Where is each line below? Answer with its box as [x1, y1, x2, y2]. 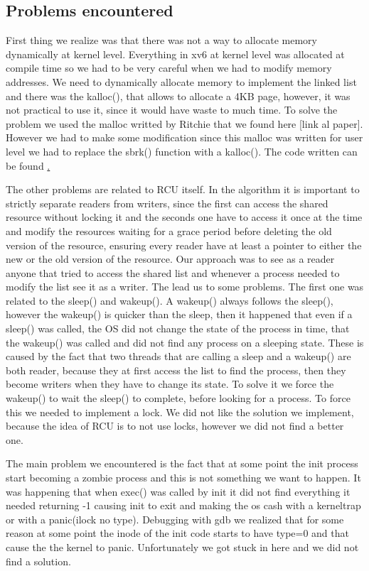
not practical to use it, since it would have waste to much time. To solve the [6, 102, 338, 117]
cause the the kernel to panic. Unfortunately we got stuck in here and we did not [6, 539, 359, 554]
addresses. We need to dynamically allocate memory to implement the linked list [6, 74, 357, 89]
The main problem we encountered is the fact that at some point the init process [6, 456, 358, 471]
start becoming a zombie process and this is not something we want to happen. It [6, 470, 361, 485]
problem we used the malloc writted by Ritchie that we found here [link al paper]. [6, 116, 363, 131]
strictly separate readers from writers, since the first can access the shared [6, 195, 328, 210]
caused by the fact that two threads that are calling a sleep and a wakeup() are [6, 349, 351, 364]
